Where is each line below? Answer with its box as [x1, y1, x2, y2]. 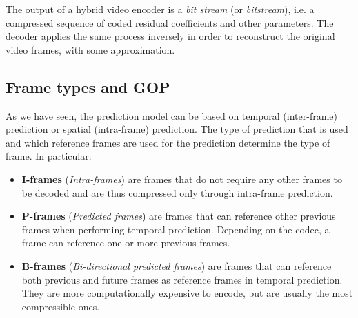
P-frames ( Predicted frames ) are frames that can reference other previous [21, 209, 336, 223]
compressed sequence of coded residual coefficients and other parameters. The [6, 15, 334, 30]
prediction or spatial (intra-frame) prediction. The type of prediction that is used [6, 122, 348, 136]
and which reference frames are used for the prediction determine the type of [6, 135, 330, 149]
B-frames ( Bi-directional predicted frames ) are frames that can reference [21, 258, 332, 273]
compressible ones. [21, 299, 100, 313]
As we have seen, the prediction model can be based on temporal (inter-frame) [6, 108, 338, 123]
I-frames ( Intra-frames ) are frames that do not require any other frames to [21, 171, 342, 186]
